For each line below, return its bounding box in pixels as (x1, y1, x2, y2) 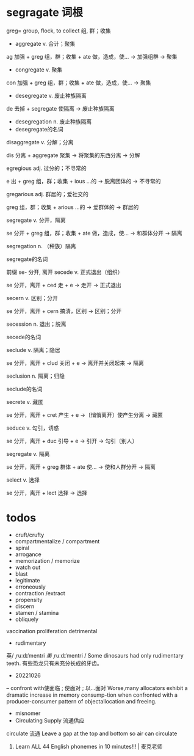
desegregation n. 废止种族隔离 (15, 117, 92, 125)
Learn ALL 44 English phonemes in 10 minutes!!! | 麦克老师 (15, 743, 163, 750)
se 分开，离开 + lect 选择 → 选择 (6, 489, 87, 496)
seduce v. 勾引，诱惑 (6, 424, 59, 431)
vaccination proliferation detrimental (6, 627, 98, 634)
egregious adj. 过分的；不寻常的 (6, 164, 87, 172)
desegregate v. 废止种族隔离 (15, 92, 87, 99)
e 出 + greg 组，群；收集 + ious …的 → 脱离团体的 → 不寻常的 (6, 177, 161, 185)
